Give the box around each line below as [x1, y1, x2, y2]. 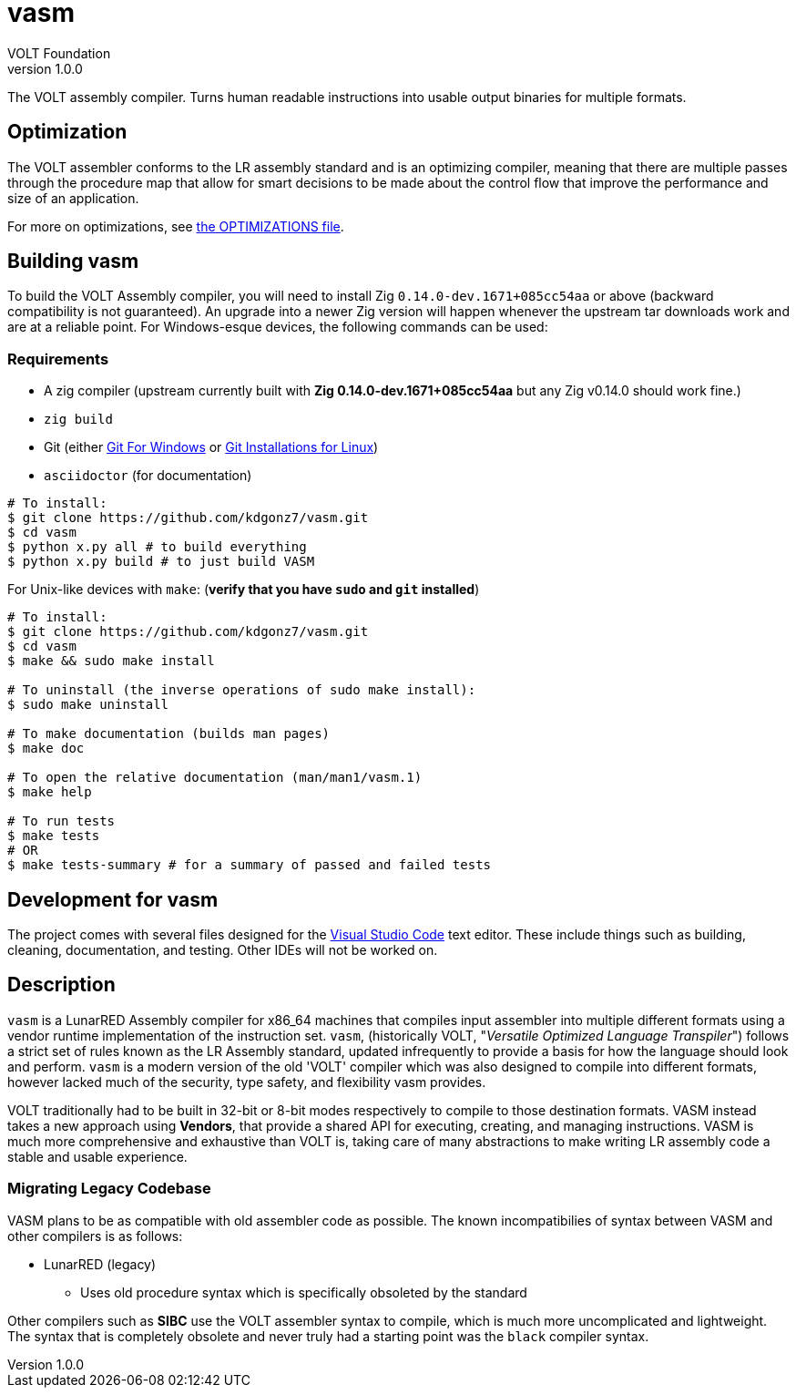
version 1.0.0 [7, 60, 83, 77]
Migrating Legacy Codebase [7, 1179, 211, 1198]
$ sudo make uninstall [7, 697, 169, 713]
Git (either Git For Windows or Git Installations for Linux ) [44, 439, 379, 456]
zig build [44, 412, 113, 427]
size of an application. [7, 190, 139, 206]
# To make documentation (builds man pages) [7, 726, 331, 742]
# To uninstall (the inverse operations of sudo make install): [7, 682, 476, 698]
